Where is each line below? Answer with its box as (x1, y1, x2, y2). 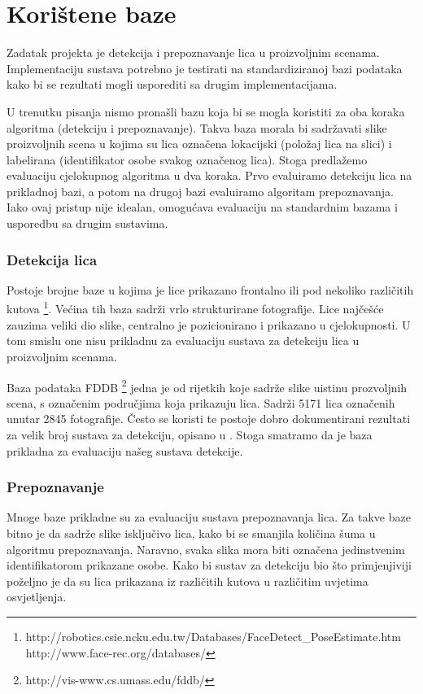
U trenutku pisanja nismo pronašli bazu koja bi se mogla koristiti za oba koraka (7, 103, 405, 120)
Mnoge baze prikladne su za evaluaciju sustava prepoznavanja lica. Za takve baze (7, 508, 411, 526)
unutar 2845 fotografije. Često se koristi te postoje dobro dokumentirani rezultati (7, 410, 411, 427)
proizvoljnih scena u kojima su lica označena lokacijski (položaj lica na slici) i (7, 135, 392, 152)
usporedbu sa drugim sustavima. (7, 215, 168, 232)
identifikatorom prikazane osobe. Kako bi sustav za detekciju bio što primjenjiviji (7, 557, 412, 574)
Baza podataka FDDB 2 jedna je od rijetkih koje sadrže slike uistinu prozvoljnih (7, 376, 408, 395)
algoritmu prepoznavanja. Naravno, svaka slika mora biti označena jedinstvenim (7, 540, 405, 557)
